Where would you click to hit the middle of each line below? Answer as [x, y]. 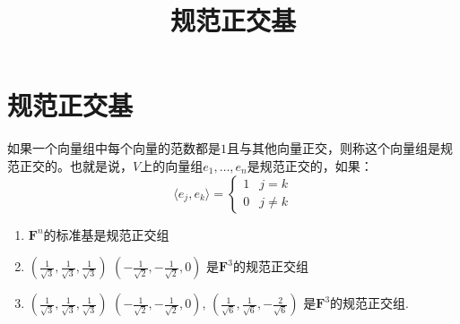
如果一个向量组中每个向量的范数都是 [114, 148]
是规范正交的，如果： [310, 165]
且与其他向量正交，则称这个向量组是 [334, 148]
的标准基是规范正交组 [106, 234]
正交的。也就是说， [76, 165]
